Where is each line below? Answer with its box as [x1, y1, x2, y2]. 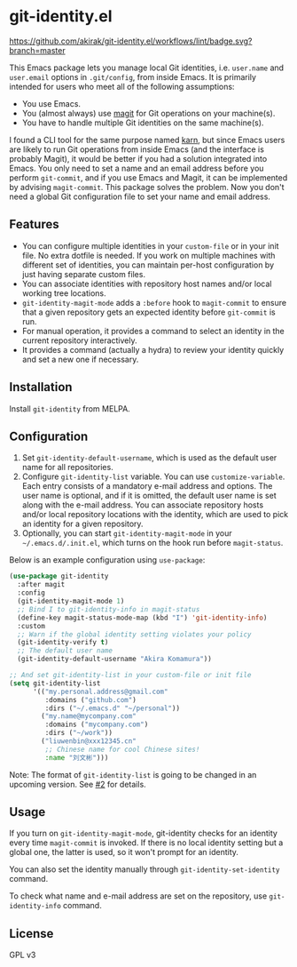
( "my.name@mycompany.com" [41, 712, 137, 721]
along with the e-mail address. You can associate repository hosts [21, 499, 264, 510]
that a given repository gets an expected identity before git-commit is [21, 307, 277, 317]
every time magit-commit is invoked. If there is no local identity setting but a [9, 837, 284, 848]
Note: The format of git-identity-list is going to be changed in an [9, 769, 257, 779]
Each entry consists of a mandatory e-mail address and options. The [21, 481, 273, 491]
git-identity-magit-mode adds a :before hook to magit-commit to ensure [21, 297, 286, 308]
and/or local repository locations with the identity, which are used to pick [21, 509, 289, 520]
